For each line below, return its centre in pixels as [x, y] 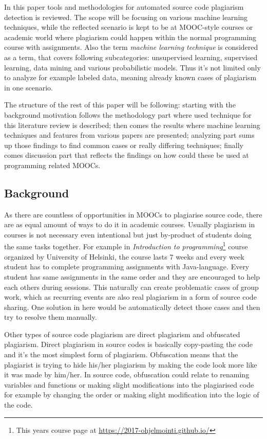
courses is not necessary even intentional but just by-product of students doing [128, 234]
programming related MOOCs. [52, 165]
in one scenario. [29, 87]
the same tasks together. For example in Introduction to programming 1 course [126, 246]
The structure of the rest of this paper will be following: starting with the [120, 105]
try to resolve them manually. [51, 317]
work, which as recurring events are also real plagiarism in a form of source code [130, 297]
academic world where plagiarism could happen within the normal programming [130, 37]
